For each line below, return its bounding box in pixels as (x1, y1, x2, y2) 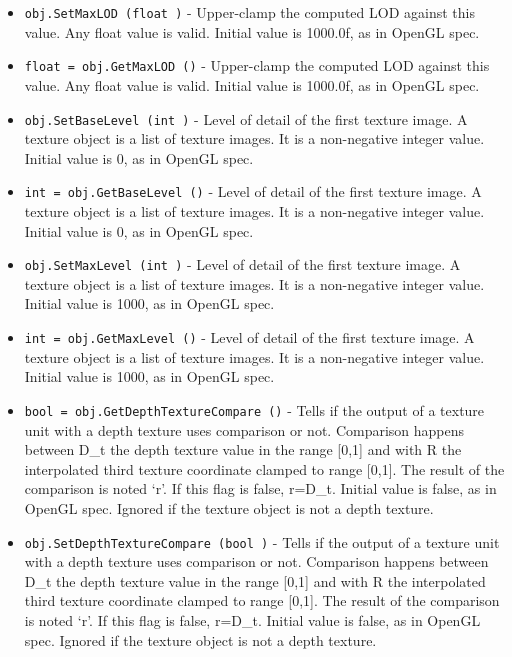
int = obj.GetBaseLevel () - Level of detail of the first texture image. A (24, 181, 482, 202)
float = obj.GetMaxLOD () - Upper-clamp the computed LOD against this (24, 55, 490, 76)
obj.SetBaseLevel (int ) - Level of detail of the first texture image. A (24, 108, 468, 129)
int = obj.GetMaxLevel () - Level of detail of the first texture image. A (24, 327, 475, 348)
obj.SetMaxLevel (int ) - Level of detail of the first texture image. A (24, 254, 461, 275)
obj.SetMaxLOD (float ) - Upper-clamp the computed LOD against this (24, 2, 475, 22)
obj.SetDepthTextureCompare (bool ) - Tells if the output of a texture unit (24, 531, 500, 552)
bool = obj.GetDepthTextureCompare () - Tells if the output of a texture (24, 399, 485, 420)
